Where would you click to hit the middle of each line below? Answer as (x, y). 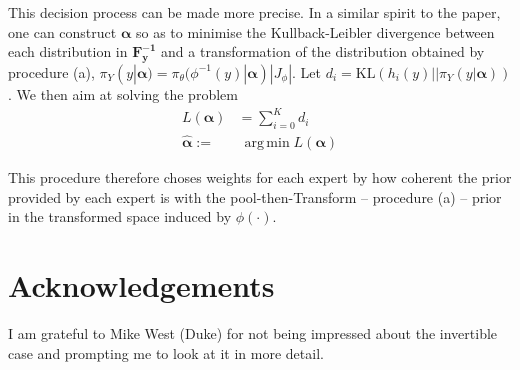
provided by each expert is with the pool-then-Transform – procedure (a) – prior (255, 196)
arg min (267, 143)
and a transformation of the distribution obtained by (323, 51)
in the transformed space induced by (120, 216)
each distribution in (68, 51)
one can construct (62, 31)
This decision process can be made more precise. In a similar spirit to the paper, (254, 12)
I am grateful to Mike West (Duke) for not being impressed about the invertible (253, 333)
